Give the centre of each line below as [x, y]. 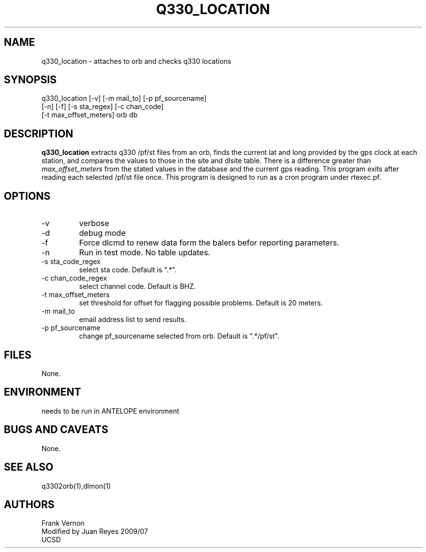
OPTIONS [27, 196]
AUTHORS [29, 504]
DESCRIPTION [39, 133]
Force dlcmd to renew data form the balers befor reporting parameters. [209, 243]
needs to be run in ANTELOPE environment [110, 411]
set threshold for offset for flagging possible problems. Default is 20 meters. [201, 303]
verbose [94, 223]
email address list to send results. [133, 320]
